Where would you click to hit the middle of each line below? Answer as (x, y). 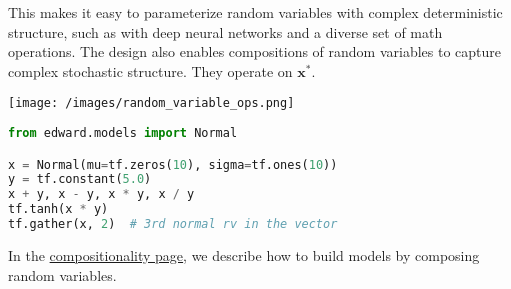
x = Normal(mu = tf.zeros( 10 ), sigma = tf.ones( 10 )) (173, 164)
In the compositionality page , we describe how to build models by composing (244, 254)
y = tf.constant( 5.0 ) (80, 179)
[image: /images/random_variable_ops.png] (151, 103)
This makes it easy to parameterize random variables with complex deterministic (255, 12)
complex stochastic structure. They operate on (150, 70)
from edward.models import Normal (123, 133)
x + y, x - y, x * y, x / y (101, 194)
